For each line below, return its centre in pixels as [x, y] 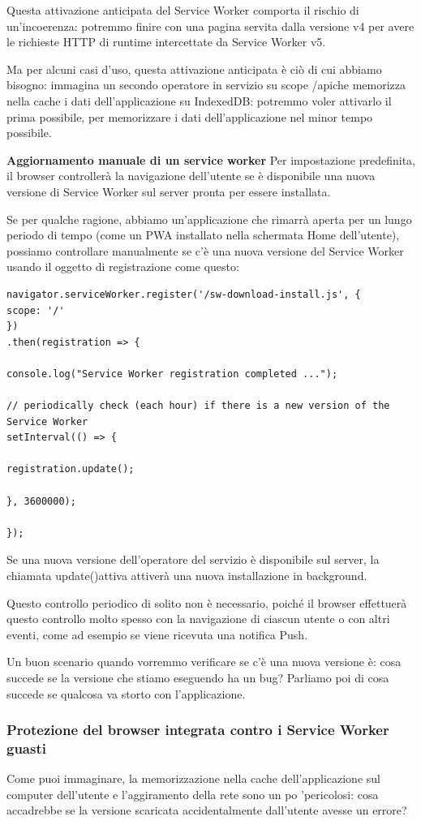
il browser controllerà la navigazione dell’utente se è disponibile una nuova [191, 176]
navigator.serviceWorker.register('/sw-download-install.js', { [184, 294]
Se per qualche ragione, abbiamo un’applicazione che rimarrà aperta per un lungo [209, 219]
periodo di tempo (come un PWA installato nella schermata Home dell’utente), [203, 235]
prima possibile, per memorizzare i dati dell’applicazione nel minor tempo [190, 116]
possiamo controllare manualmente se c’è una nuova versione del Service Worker [205, 250]
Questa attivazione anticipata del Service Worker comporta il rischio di [183, 10]
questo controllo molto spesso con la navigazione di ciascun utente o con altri [198, 619]
